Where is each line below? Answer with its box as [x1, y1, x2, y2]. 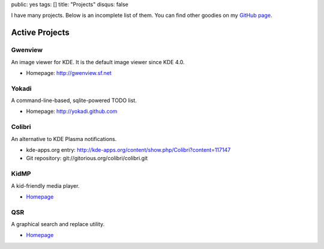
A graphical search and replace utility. [11, 221, 105, 228]
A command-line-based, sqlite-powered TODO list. [11, 97, 137, 104]
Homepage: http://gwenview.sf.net [26, 69, 112, 76]
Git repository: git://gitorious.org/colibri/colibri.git [26, 155, 148, 162]
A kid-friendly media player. [11, 182, 80, 189]
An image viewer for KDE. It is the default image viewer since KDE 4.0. [11, 58, 185, 65]
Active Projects [11, 28, 70, 38]
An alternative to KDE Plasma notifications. [11, 135, 117, 142]
